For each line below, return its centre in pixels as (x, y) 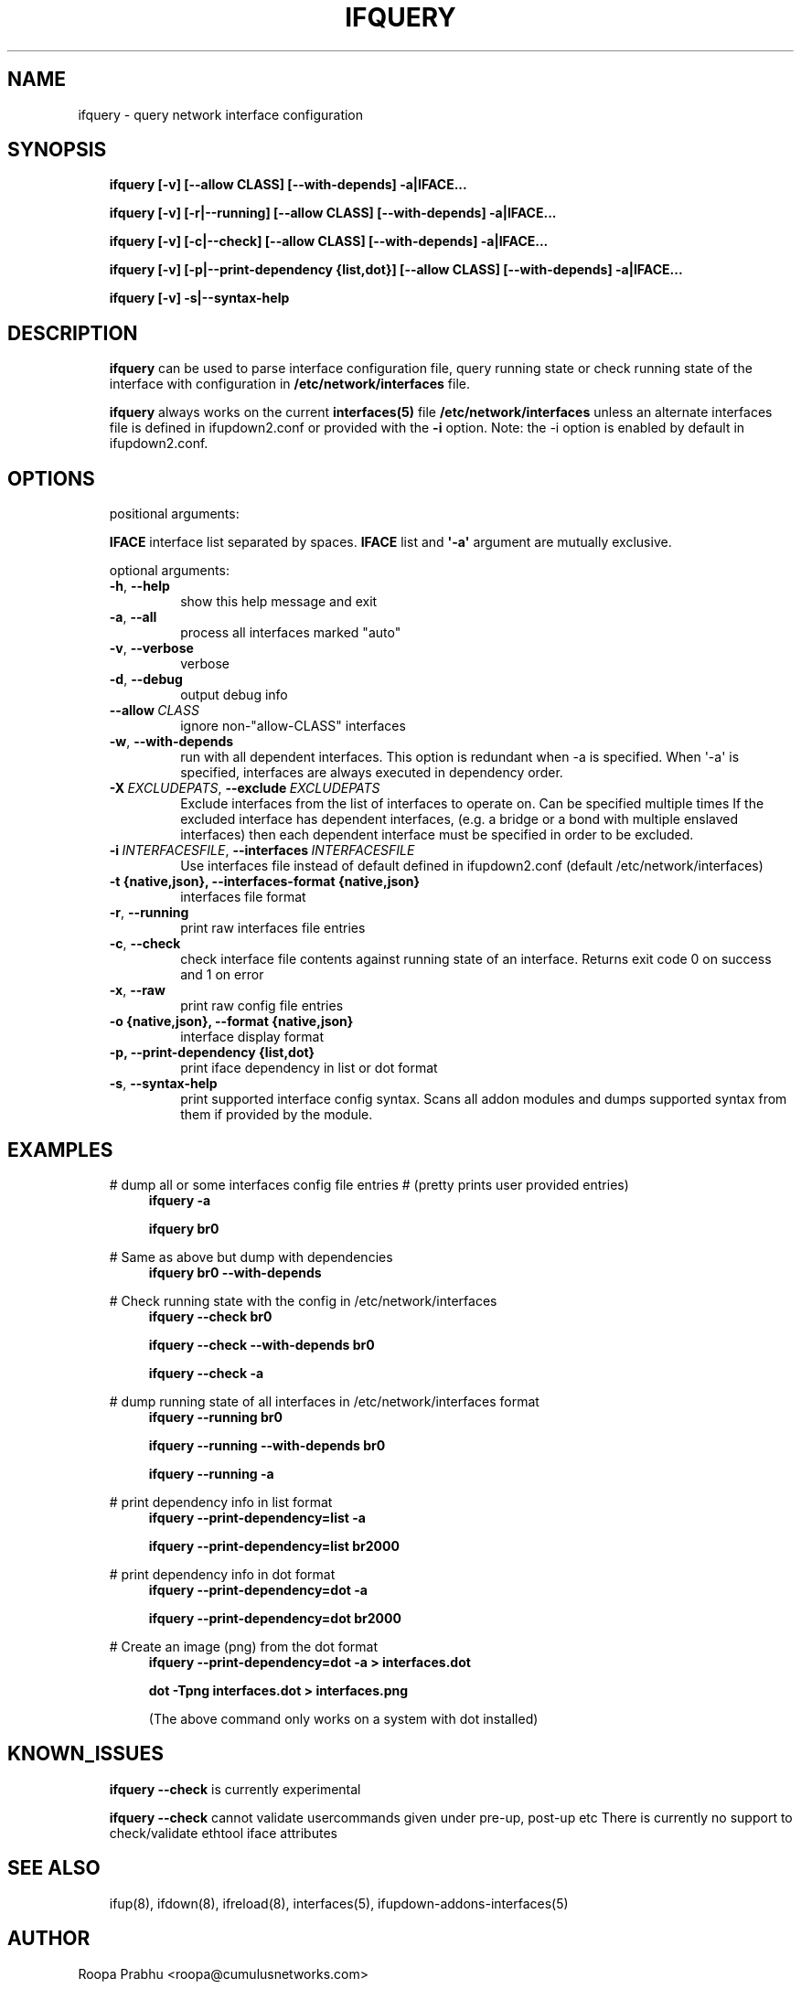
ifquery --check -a (206, 1373)
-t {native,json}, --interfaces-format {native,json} (265, 882)
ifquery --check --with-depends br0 (262, 1344)
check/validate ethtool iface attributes (223, 1833)
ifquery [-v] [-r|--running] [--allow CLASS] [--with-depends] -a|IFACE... (333, 213)
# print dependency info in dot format (222, 1574)
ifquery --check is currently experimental (235, 1789)
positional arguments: (174, 514)
